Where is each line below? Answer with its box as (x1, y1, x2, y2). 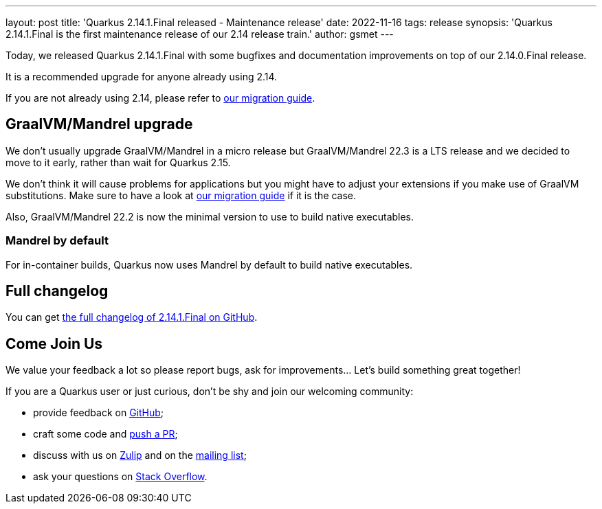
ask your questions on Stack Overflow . (33, 471, 208, 483)
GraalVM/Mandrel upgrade (5, 115, 193, 133)
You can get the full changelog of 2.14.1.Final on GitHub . (5, 311, 258, 324)
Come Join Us (5, 335, 103, 352)
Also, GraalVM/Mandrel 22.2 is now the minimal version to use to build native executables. (5, 210, 414, 223)
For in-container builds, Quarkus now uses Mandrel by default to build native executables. (5, 258, 413, 271)
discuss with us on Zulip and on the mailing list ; (33, 449, 247, 462)
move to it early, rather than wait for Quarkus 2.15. (5, 156, 231, 168)
